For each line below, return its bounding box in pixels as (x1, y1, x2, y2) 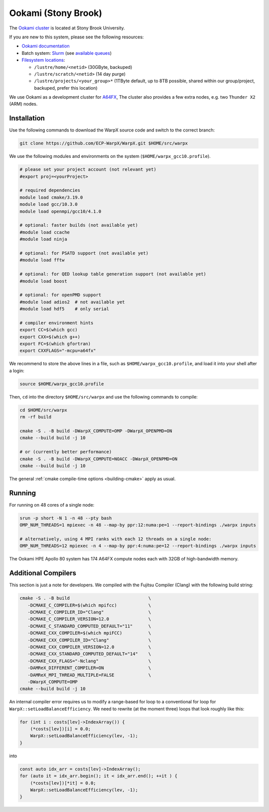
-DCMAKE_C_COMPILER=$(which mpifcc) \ (27, 602, 151, 608)
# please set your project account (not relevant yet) (19, 167, 156, 172)
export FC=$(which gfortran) (19, 341, 91, 347)
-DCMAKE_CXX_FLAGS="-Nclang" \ (27, 658, 151, 664)
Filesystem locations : (21, 57, 65, 63)
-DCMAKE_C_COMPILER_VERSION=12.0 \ (27, 616, 151, 622)
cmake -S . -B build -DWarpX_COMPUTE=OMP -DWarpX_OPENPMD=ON (19, 428, 172, 433)
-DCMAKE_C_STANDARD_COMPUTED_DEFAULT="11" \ (27, 623, 151, 629)
